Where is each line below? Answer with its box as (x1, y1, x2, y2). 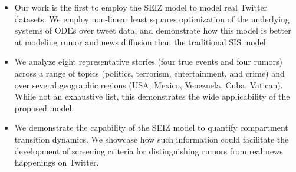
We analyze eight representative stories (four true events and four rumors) (14, 55, 282, 68)
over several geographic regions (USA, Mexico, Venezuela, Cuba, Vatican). (14, 78, 283, 91)
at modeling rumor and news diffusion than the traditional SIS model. (14, 35, 268, 48)
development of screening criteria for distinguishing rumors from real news (14, 144, 283, 157)
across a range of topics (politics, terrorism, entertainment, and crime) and (14, 67, 285, 79)
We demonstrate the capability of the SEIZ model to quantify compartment (14, 121, 288, 134)
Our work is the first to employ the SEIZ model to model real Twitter (14, 1, 268, 13)
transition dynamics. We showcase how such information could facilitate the (14, 133, 289, 145)
